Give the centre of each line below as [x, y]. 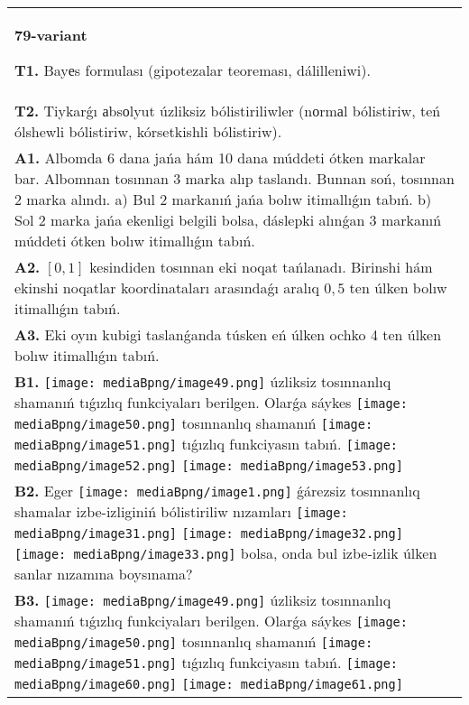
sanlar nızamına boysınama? [104, 574]
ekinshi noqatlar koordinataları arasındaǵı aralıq [167, 288]
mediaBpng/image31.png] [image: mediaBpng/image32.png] [209, 533]
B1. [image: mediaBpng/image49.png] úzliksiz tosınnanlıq [203, 381]
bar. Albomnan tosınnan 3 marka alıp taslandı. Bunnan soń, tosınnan [234, 178]
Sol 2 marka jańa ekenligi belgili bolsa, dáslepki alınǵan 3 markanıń [228, 220]
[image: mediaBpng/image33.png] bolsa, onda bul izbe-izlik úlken [226, 553]
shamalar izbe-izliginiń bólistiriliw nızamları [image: [181, 511]
